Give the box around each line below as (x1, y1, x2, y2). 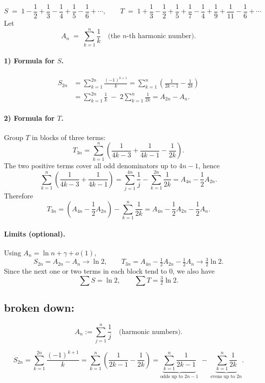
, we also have (173, 265, 215, 276)
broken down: (4, 299, 75, 315)
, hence (198, 160, 220, 170)
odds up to (160, 374, 183, 380)
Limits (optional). (4, 228, 65, 239)
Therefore (4, 191, 33, 201)
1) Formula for (4, 55, 55, 66)
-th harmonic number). (127, 33, 196, 40)
